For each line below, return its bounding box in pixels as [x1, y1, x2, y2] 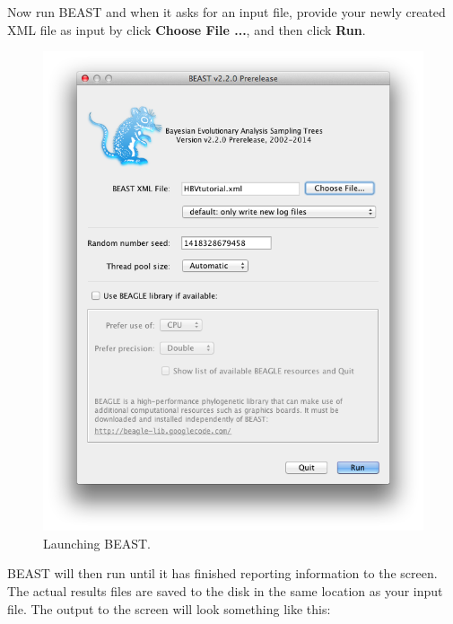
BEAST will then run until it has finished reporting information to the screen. [7, 564, 438, 583]
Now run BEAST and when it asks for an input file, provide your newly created [7, 3, 446, 21]
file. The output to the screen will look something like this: [7, 599, 331, 618]
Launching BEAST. [43, 533, 151, 552]
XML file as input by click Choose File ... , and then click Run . [7, 20, 366, 39]
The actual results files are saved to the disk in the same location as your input [7, 582, 443, 601]
